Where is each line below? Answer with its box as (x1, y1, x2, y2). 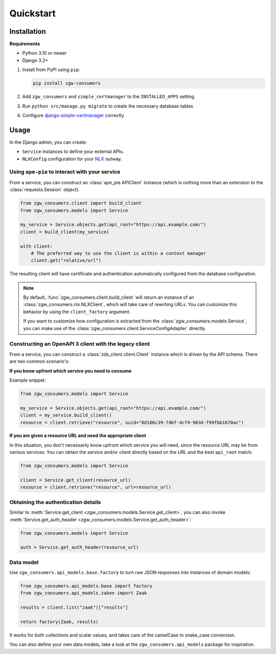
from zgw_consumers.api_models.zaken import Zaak (20, 590, 147, 596)
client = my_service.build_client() (20, 412, 112, 418)
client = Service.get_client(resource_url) (20, 477, 131, 483)
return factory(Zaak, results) (20, 619, 99, 624)
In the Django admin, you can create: (9, 139, 87, 145)
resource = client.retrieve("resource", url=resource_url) (20, 484, 171, 490)
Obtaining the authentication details (9, 498, 101, 506)
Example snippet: (9, 377, 46, 383)
